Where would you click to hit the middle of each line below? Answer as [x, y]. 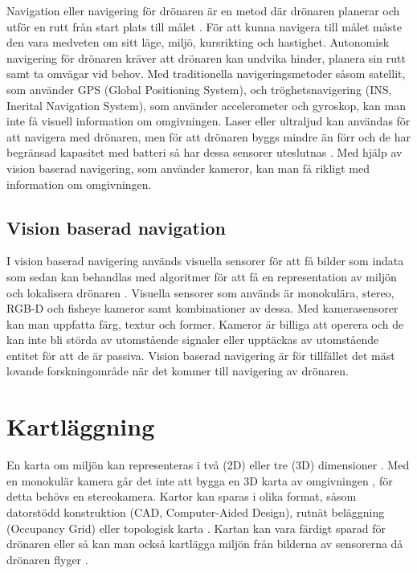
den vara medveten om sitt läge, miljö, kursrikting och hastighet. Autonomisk [198, 42]
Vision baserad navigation [116, 227]
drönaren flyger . [47, 559]
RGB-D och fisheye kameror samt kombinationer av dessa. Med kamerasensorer [202, 308]
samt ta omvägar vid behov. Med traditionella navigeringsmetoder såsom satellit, [206, 74]
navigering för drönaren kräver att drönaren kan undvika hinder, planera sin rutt [206, 57]
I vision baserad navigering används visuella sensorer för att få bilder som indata [205, 261]
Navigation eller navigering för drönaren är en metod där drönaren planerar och [203, 10]
